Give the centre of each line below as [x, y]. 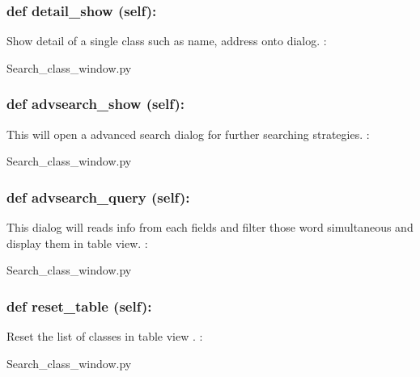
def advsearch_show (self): [96, 104]
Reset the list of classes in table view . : [105, 336]
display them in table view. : [77, 243]
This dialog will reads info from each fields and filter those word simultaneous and [210, 227]
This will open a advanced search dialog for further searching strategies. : [188, 134]
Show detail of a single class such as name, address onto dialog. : [167, 41]
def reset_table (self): [79, 306]
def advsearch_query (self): [98, 197]
